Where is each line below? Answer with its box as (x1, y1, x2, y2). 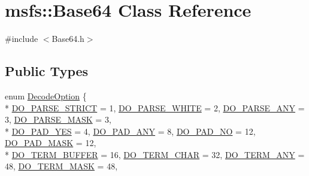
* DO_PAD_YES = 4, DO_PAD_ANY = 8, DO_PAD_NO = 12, (5, 125, 256, 137)
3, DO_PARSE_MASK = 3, (5, 113, 111, 126)
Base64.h (51, 32, 84, 45)
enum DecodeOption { (5, 89, 87, 102)
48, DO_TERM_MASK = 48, (5, 160, 118, 172)
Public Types (5, 62, 89, 80)
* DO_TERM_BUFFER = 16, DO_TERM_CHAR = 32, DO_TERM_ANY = (5, 148, 305, 160)
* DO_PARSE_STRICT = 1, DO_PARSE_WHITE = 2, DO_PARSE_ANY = (5, 101, 305, 114)
